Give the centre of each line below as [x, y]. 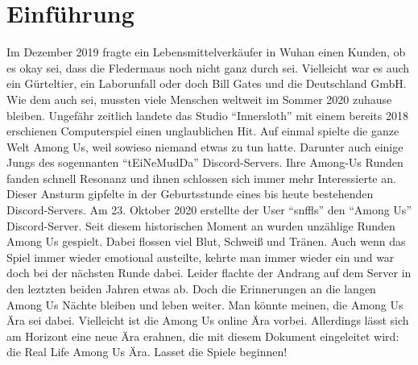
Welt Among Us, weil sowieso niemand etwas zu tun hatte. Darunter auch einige [205, 146]
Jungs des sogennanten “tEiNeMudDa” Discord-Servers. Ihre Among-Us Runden [205, 162]
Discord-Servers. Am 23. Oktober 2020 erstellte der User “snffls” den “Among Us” [209, 210]
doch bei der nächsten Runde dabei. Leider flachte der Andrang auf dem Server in [209, 273]
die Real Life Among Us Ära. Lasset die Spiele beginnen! [147, 352]
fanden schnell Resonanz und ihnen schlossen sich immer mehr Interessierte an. [201, 178]
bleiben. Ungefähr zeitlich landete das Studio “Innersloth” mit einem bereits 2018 [207, 115]
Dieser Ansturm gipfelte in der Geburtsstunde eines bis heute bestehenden [190, 194]
